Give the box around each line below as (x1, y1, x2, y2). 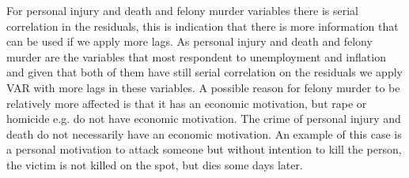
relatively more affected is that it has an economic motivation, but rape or (6, 95, 367, 111)
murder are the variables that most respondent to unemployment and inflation (6, 48, 386, 65)
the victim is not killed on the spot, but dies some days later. (6, 156, 303, 172)
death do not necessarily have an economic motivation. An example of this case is (6, 125, 402, 142)
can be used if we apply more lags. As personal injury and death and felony (6, 33, 373, 50)
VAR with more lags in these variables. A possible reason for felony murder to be (6, 79, 400, 95)
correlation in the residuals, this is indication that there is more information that (6, 17, 399, 34)
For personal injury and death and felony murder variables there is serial (6, 2, 358, 18)
